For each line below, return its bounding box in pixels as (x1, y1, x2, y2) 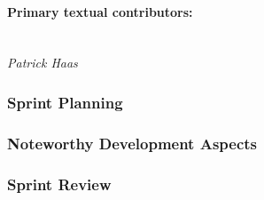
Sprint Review (7, 172, 112, 195)
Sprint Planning (7, 91, 123, 113)
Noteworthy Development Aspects (7, 132, 258, 154)
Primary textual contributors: (7, 2, 193, 20)
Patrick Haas (7, 53, 78, 72)
